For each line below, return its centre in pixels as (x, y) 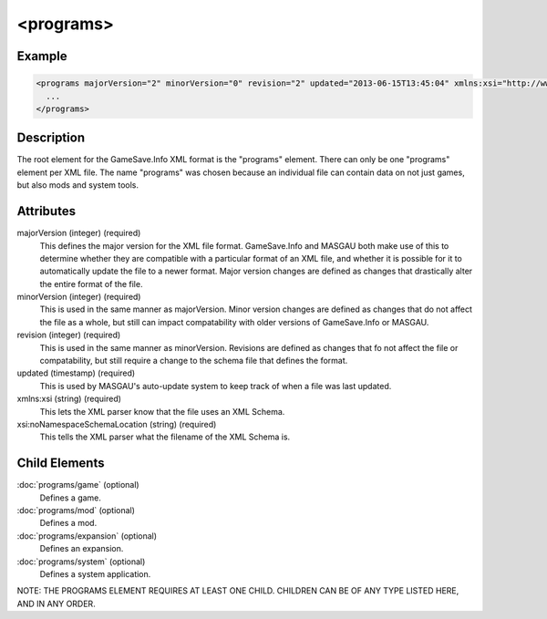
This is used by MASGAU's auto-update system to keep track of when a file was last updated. (216, 386)
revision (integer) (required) (69, 335)
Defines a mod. (68, 523)
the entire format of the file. (91, 284)
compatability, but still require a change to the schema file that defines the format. (194, 361)
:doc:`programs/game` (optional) (78, 485)
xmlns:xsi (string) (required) (69, 399)
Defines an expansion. (82, 549)
